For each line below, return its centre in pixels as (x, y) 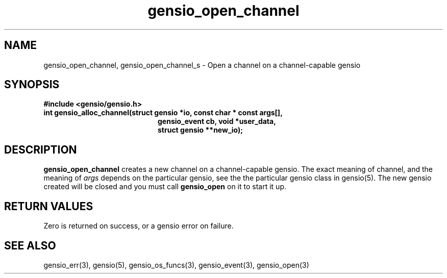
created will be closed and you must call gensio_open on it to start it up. (165, 187)
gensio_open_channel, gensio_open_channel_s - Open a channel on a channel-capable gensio (202, 65)
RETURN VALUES (49, 206)
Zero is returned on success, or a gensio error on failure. (139, 226)
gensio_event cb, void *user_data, (217, 121)
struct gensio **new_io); (201, 130)
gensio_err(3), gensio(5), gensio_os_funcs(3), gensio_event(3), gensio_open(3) (176, 265)
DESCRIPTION (41, 149)
